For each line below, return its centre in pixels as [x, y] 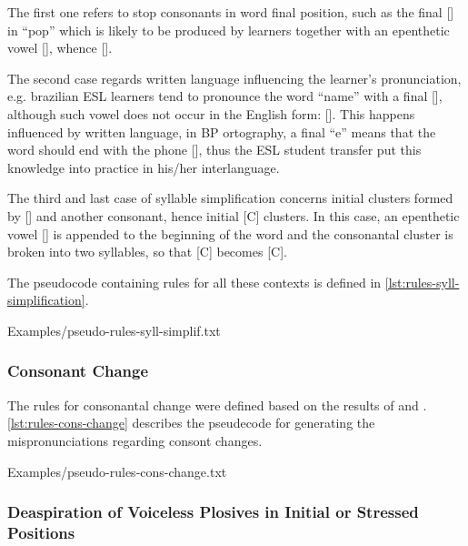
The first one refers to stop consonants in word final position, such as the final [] [231, 12]
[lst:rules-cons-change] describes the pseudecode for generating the [191, 423]
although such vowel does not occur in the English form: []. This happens [211, 113]
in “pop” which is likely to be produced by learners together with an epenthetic [229, 30]
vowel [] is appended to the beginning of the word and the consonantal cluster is [230, 233]
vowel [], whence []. [60, 48]
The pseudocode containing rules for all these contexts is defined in [194, 282]
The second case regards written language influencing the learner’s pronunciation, [234, 78]
